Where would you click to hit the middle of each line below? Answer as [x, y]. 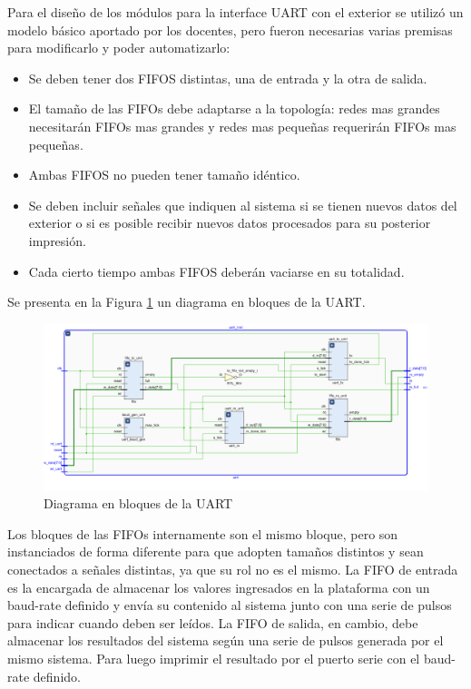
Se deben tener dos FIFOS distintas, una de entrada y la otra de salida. [228, 78]
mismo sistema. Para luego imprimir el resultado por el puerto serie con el [214, 658]
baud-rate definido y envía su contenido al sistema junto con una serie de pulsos [230, 605]
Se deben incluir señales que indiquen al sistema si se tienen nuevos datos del [243, 205]
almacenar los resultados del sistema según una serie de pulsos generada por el [226, 640]
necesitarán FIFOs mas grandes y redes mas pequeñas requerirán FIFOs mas [242, 126]
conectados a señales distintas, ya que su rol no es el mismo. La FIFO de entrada [233, 569]
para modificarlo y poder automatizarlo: [119, 48]
